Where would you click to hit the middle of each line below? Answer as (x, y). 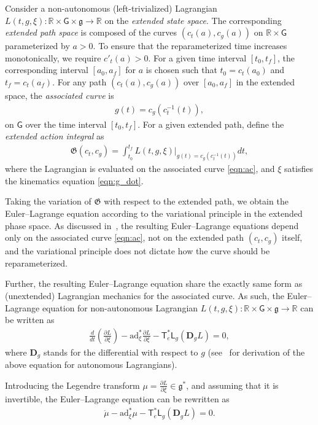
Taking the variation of (48, 201)
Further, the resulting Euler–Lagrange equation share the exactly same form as (154, 283)
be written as (30, 320)
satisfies (299, 169)
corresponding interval (47, 70)
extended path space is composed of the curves (91, 32)
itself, (292, 237)
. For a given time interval (197, 57)
